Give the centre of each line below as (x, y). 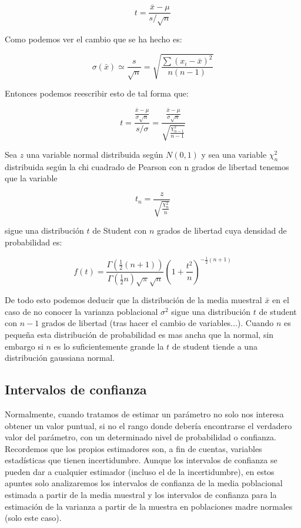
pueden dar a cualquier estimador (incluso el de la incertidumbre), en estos (140, 471)
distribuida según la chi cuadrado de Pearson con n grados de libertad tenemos (147, 166)
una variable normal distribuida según (95, 154)
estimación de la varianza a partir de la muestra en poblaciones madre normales (149, 506)
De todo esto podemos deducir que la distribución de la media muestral (133, 300)
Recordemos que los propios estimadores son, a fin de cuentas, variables (133, 448)
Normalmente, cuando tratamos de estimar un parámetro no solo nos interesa (144, 414)
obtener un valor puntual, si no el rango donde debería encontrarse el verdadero (148, 425)
